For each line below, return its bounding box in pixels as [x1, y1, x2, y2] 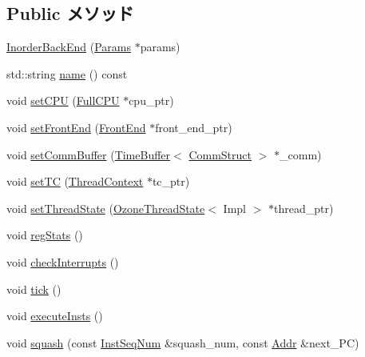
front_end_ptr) [155, 118, 232, 135]
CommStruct [188, 146, 252, 162]
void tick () [6, 280, 61, 297]
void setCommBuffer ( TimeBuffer [6, 146, 171, 162]
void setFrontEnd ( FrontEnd [6, 118, 146, 135]
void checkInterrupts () [6, 253, 119, 270]
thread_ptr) [274, 199, 334, 216]
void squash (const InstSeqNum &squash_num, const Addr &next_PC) [6, 334, 359, 351]
